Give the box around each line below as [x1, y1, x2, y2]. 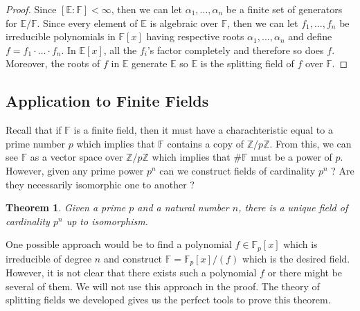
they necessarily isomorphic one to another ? [6, 177, 195, 191]
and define [288, 29, 332, 44]
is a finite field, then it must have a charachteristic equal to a [73, 123, 333, 137]
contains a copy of [167, 136, 244, 150]
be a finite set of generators [226, 2, 343, 16]
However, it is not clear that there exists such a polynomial [6, 265, 257, 280]
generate [132, 56, 168, 71]
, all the [103, 42, 137, 57]
